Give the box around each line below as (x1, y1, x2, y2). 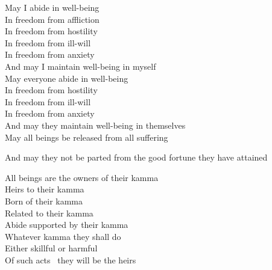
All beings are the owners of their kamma (5, 171, 159, 183)
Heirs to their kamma (5, 183, 84, 195)
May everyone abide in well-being (5, 72, 128, 84)
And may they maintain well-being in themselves (5, 118, 186, 131)
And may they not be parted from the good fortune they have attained (5, 151, 268, 164)
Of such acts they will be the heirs (5, 253, 136, 266)
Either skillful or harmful (5, 242, 98, 254)
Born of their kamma (5, 194, 83, 207)
